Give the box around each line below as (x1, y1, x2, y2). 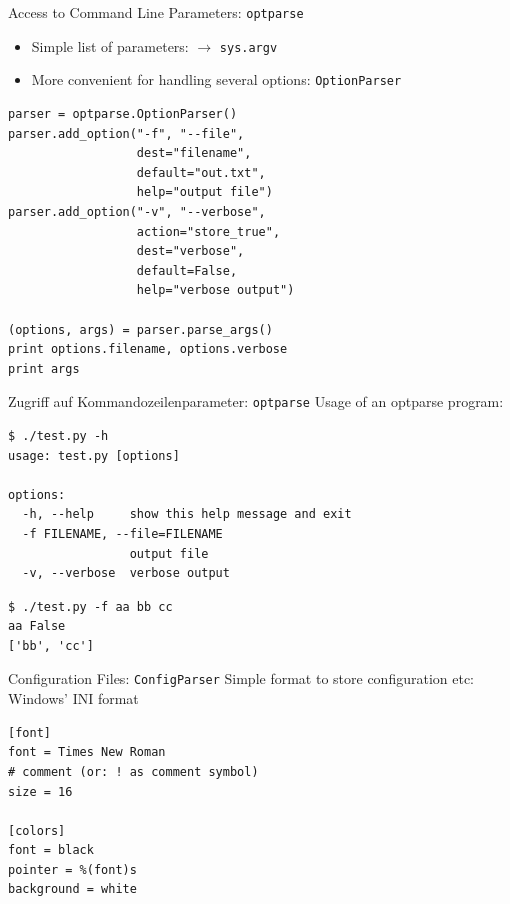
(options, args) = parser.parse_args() (8, 322, 273, 337)
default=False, (136, 263, 238, 278)
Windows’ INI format (8, 688, 139, 709)
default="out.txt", (136, 165, 266, 180)
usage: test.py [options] (8, 448, 180, 463)
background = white (8, 882, 137, 897)
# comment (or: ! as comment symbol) (8, 764, 259, 779)
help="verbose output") (136, 283, 295, 298)
